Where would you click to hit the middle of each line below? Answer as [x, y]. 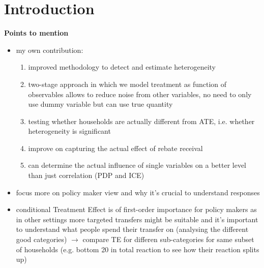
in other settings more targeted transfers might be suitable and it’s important [137, 219]
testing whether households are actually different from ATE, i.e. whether [141, 121]
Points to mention [36, 33]
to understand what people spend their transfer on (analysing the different [132, 229]
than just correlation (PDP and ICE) [86, 175]
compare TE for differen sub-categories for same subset [168, 239]
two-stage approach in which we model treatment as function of [127, 84]
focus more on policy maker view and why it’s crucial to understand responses [138, 192]
